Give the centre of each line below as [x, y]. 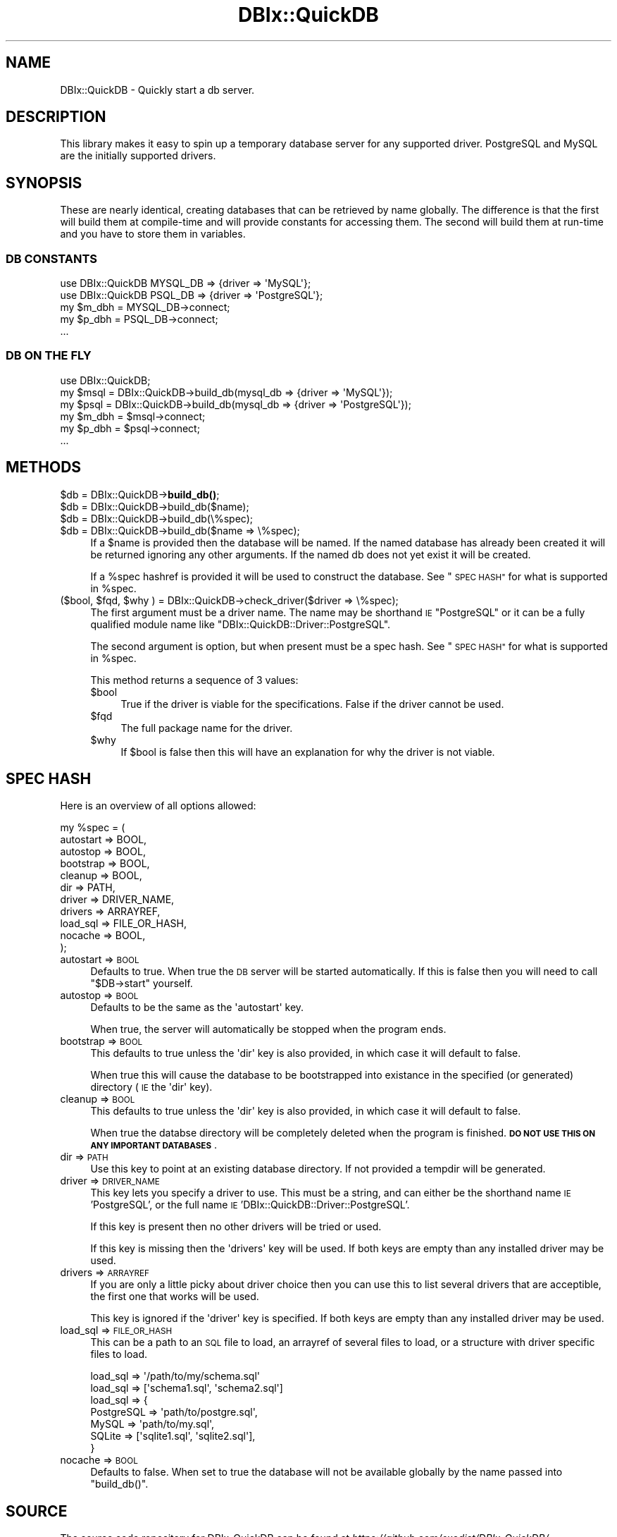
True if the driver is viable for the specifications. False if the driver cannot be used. [312, 704]
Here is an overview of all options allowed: [158, 806]
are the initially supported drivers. [138, 156]
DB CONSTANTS [51, 258]
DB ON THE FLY [49, 356]
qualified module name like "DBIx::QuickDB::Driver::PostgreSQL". [241, 624]
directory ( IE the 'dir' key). [151, 1087]
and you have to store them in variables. [153, 234]
